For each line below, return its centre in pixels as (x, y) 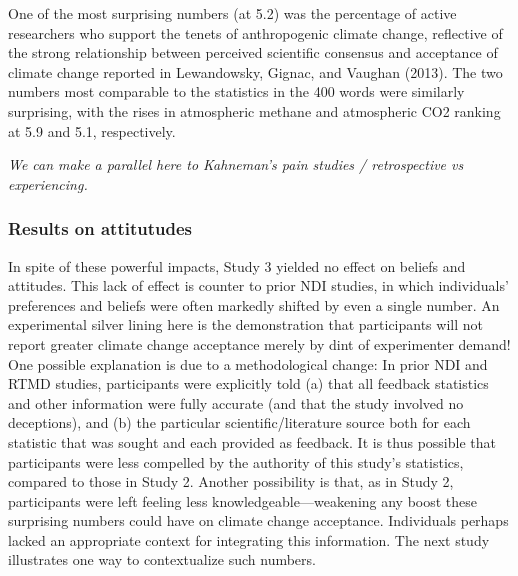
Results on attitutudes (100, 228)
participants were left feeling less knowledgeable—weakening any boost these (243, 500)
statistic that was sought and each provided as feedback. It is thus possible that (252, 441)
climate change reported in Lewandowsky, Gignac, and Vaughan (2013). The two (255, 71)
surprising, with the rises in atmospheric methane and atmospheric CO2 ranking (254, 110)
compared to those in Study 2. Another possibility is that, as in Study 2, (231, 481)
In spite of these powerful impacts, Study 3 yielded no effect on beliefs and (237, 265)
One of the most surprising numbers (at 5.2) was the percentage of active (232, 13)
